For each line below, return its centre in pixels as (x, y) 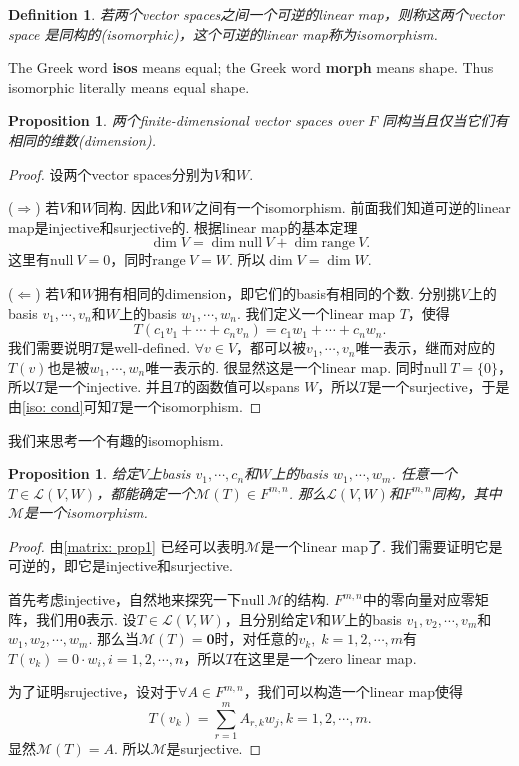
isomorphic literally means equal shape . (129, 86)
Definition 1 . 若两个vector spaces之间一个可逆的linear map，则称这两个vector (256, 14)
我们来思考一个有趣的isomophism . (116, 439)
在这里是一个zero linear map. (325, 657)
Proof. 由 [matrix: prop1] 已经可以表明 (126, 545)
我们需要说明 (50, 347)
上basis (169, 473)
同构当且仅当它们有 (445, 120)
